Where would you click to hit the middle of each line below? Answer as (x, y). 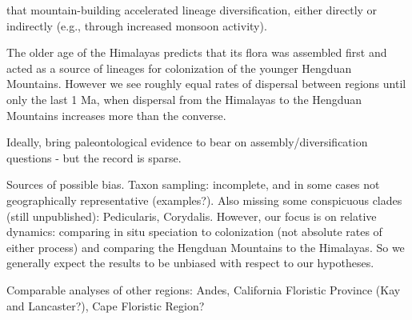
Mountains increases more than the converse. (116, 115)
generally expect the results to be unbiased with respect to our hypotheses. (190, 263)
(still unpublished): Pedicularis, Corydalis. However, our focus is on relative (192, 216)
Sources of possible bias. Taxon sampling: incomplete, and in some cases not (193, 184)
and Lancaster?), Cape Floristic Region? (106, 305)
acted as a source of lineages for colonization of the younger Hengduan (179, 68)
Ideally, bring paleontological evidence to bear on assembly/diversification (187, 142)
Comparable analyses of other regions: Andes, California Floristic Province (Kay (204, 289)
